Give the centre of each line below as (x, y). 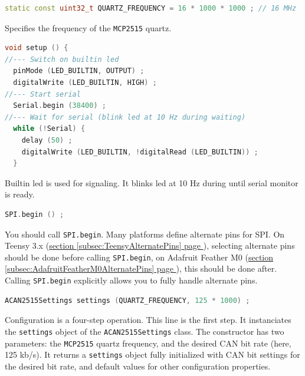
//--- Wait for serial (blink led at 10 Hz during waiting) (125, 117)
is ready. (20, 194)
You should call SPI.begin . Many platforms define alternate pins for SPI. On (145, 234)
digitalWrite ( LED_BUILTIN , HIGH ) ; (85, 83)
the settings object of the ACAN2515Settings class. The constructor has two (145, 331)
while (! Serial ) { (49, 129)
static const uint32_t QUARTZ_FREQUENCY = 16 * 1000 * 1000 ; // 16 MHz (151, 8)
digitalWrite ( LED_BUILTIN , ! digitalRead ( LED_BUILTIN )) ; (140, 152)
